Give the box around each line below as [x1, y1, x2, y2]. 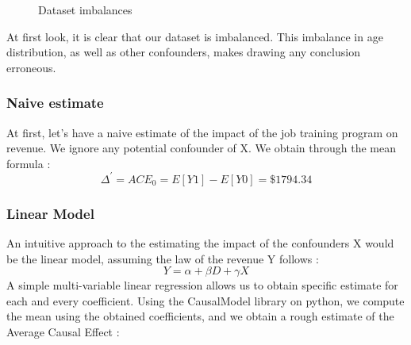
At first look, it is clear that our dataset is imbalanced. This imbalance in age [6, 28, 383, 44]
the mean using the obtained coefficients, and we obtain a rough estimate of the [6, 308, 394, 324]
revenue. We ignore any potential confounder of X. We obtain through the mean [6, 140, 396, 156]
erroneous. [6, 59, 56, 75]
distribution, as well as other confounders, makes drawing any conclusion [6, 44, 360, 60]
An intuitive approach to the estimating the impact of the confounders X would [6, 235, 394, 251]
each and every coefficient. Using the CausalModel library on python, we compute [6, 292, 405, 309]
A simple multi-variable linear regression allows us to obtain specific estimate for [6, 277, 398, 293]
